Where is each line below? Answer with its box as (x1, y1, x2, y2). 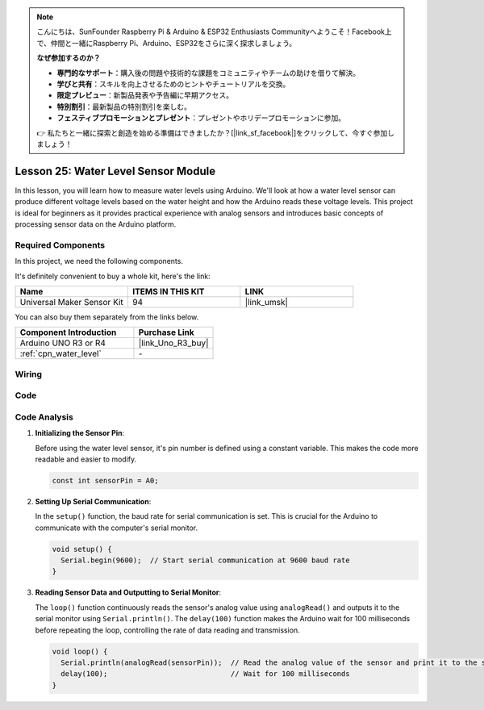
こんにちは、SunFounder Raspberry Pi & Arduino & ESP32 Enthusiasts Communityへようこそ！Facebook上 (36, 27, 393, 36)
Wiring (15, 368, 43, 379)
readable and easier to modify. (35, 454, 137, 464)
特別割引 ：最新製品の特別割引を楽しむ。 (56, 102, 191, 111)
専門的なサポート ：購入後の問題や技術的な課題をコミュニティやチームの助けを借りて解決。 (56, 68, 361, 77)
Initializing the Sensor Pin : (35, 428, 125, 438)
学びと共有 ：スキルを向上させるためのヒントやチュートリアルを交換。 (56, 79, 290, 89)
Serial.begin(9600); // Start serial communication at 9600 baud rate (60, 556, 350, 565)
